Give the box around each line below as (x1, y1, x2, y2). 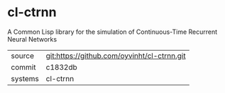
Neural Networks (7, 35, 57, 43)
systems (11, 73, 39, 83)
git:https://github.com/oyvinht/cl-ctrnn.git (45, 51, 186, 61)
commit (11, 62, 36, 72)
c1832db (45, 62, 77, 72)
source (11, 51, 34, 61)
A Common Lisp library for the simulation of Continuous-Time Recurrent (7, 27, 218, 36)
